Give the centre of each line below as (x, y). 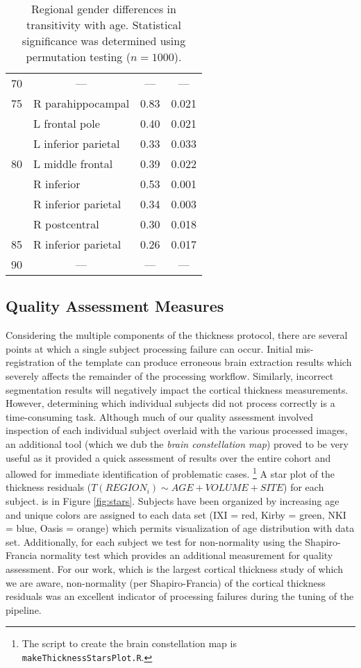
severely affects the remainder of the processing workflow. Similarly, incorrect (170, 375)
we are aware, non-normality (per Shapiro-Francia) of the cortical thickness (166, 582)
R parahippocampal (82, 103)
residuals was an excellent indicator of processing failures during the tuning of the (180, 596)
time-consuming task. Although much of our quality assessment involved (160, 416)
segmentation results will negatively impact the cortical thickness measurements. (177, 389)
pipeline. (24, 609)
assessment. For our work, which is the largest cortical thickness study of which (174, 568)
